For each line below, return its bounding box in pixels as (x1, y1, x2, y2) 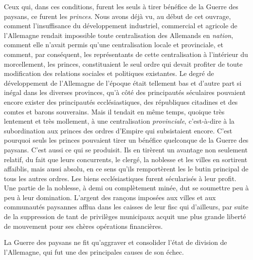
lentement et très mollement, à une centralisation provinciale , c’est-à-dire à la (4, 116, 235, 126)
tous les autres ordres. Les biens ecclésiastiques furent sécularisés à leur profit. (4, 173, 236, 183)
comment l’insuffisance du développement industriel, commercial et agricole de (4, 20, 237, 31)
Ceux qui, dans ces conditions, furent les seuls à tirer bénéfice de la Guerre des (4, 1, 238, 11)
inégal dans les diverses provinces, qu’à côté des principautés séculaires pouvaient (4, 87, 246, 97)
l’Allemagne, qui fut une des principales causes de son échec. (4, 246, 184, 257)
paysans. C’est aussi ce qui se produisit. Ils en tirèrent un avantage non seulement (4, 144, 248, 154)
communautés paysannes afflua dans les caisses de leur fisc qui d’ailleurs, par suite (4, 202, 249, 212)
